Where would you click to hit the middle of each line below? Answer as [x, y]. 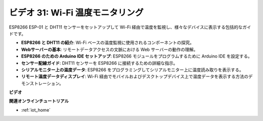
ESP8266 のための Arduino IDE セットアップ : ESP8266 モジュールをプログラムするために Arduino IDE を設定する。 [137, 56]
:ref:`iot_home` [36, 110]
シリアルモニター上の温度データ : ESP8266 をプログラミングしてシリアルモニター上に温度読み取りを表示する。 [132, 70]
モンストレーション [40, 83]
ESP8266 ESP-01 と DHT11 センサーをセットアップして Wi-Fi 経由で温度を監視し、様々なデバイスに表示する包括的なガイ [130, 27]
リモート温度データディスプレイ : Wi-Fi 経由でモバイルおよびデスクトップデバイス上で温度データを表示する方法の [135, 76]
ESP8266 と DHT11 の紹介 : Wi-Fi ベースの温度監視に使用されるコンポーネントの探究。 [108, 43]
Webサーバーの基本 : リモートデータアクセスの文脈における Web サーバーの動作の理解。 [110, 49]
